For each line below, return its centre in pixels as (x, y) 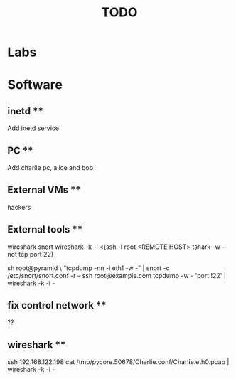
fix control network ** (57, 305)
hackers (19, 207)
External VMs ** (44, 190)
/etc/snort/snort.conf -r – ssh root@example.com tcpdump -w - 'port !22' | (117, 275)
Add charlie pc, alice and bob (50, 167)
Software (35, 85)
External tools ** (45, 229)
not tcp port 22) (31, 254)
